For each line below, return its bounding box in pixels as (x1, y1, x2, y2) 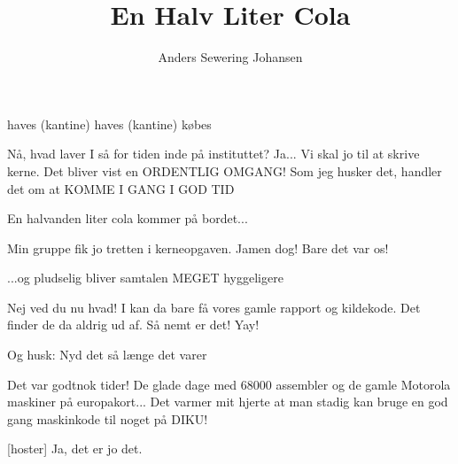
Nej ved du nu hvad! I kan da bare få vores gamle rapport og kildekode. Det (7, 298, 421, 316)
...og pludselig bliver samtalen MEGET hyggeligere (7, 268, 283, 287)
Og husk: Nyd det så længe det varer (7, 345, 207, 364)
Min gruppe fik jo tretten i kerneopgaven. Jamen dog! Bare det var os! (7, 238, 389, 257)
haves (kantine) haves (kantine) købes (7, 114, 212, 133)
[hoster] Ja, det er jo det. (7, 439, 143, 458)
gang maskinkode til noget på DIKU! (7, 409, 208, 428)
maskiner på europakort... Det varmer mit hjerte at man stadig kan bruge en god (7, 392, 448, 411)
